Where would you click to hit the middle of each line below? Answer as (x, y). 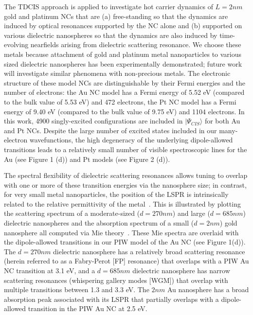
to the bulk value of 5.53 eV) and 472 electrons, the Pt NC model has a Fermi (120, 101)
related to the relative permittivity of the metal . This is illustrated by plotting (122, 203)
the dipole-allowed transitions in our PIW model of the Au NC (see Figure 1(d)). (125, 242)
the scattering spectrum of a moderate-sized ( (72, 213)
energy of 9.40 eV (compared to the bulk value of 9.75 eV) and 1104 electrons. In (124, 111)
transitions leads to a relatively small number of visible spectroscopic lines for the (126, 149)
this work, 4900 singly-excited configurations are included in (93, 121)
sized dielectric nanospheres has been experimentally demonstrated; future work (123, 63)
